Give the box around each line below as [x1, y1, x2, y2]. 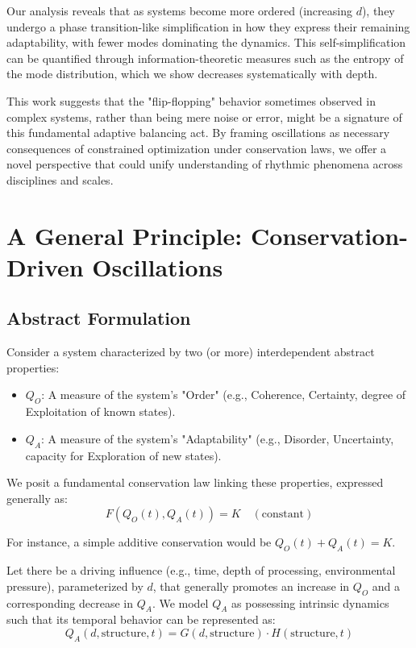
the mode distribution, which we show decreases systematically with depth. [6, 65, 378, 82]
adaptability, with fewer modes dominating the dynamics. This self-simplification [6, 34, 406, 51]
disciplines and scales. [6, 171, 114, 188]
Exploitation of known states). [25, 403, 176, 420]
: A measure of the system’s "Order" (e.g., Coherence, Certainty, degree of [41, 386, 406, 403]
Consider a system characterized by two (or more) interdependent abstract [6, 343, 375, 360]
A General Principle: [6, 218, 243, 251]
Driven [6, 250, 84, 283]
